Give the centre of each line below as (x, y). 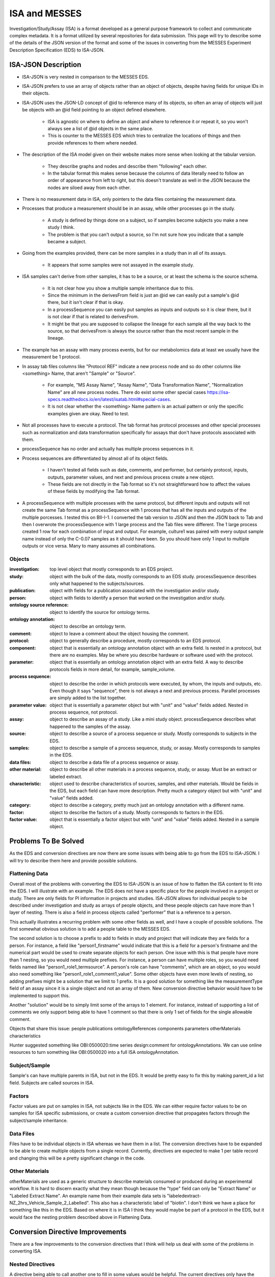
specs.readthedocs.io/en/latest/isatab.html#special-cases (109, 399)
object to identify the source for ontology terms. (100, 612)
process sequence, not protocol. (84, 712)
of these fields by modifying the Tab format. (94, 491)
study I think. (61, 227)
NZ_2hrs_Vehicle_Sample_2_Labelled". (50, 1203)
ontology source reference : (39, 605)
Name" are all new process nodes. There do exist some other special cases (127, 392)
